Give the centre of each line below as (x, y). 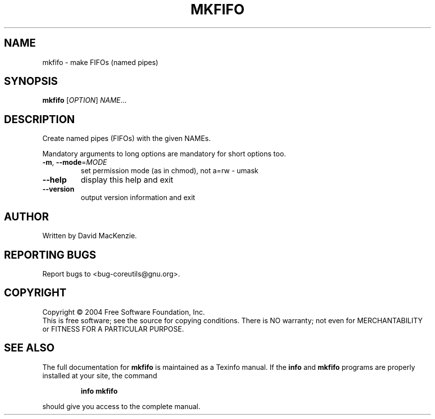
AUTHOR (27, 216)
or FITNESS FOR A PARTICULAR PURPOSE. (113, 329)
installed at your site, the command (100, 375)
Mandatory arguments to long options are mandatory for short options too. (164, 154)
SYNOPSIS (31, 81)
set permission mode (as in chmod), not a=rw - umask (170, 171)
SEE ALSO (29, 348)
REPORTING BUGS (50, 255)
